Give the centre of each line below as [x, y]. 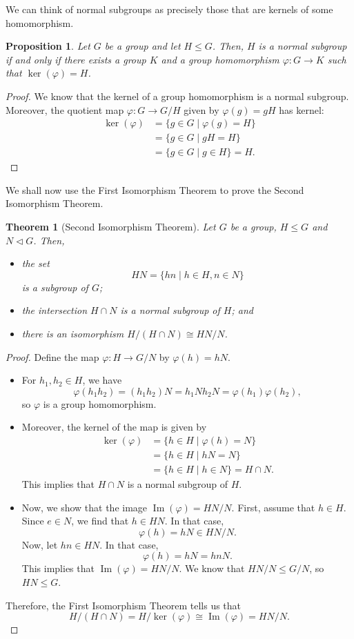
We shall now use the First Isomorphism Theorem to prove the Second [155, 189]
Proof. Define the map [52, 356]
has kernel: [302, 109]
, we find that [100, 521]
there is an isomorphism [73, 333]
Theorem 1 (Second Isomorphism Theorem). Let [111, 227]
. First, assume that [273, 507]
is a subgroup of [55, 287]
